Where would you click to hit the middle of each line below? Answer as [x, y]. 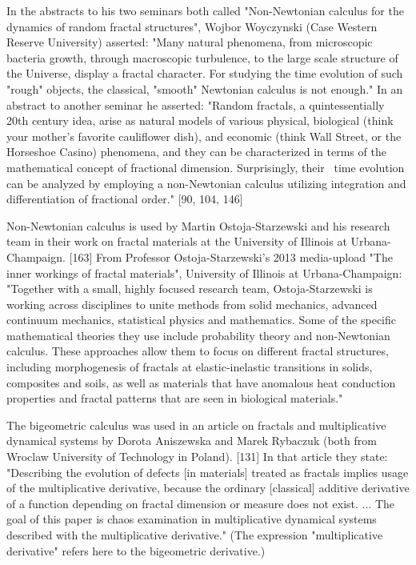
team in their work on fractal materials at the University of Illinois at [177, 241]
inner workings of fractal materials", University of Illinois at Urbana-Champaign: [204, 272]
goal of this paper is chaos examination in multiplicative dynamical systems [192, 519]
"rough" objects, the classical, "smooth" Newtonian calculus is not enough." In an [205, 88]
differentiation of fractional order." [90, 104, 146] [125, 199]
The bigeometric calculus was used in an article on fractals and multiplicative [196, 425]
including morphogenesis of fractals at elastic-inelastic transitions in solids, [190, 367]
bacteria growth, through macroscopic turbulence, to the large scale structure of [202, 57]
